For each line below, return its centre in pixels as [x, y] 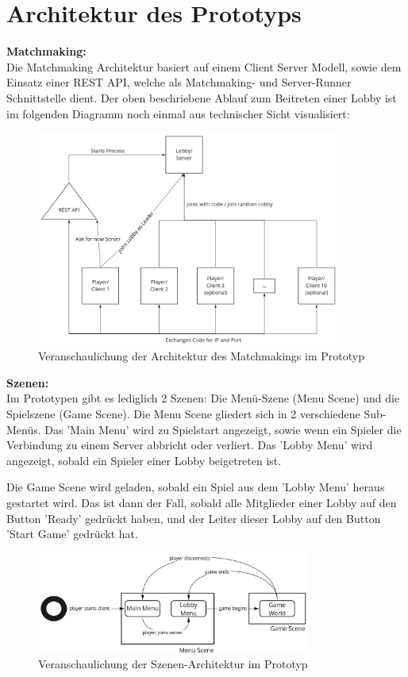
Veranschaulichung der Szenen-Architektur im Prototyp [173, 664]
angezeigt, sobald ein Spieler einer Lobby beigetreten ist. [144, 460]
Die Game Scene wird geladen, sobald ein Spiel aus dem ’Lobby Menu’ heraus [196, 487]
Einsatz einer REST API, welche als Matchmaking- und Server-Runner [179, 82]
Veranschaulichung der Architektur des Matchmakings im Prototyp [201, 356]
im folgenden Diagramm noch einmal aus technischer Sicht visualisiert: [178, 113]
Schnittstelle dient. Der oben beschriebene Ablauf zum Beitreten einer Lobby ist [202, 97]
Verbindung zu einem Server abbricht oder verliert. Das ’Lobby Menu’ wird [190, 445]
